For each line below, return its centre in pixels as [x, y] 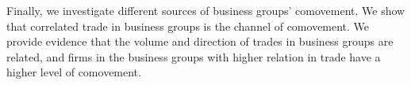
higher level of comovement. [74, 72]
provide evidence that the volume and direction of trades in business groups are [200, 41]
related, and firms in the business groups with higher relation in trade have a [194, 56]
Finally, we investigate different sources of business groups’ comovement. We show [206, 10]
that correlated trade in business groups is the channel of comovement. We [188, 26]
